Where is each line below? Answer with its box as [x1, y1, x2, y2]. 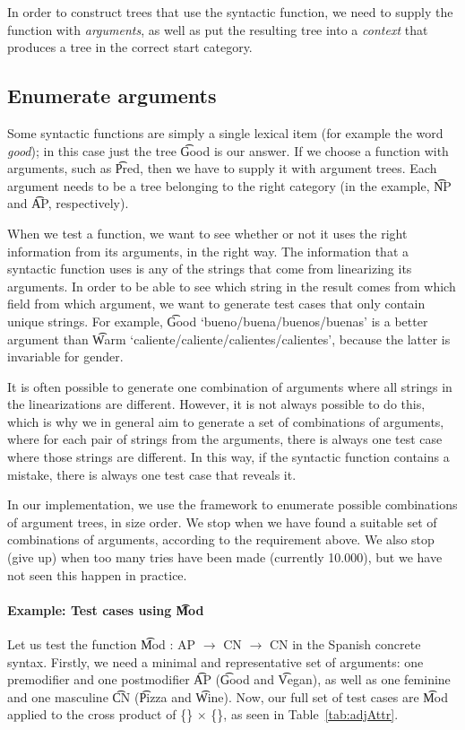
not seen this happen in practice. [7, 565, 187, 584]
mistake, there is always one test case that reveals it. [7, 465, 297, 483]
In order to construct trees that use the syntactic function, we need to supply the [7, 3, 453, 21]
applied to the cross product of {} [7, 705, 194, 724]
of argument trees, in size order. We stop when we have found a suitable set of [7, 512, 437, 531]
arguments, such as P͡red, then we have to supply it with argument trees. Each [7, 159, 437, 178]
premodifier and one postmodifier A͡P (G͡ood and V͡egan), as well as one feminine [7, 670, 451, 689]
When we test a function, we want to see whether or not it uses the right [7, 223, 408, 242]
